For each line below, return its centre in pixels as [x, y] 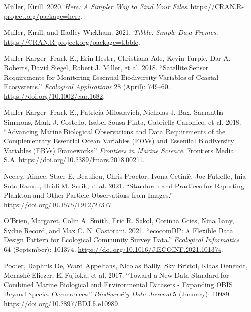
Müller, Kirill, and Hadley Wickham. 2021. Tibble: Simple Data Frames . [111, 32]
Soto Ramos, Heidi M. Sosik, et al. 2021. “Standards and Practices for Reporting [124, 185]
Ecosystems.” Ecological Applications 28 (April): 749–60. [87, 86]
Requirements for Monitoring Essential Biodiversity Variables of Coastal [111, 77]
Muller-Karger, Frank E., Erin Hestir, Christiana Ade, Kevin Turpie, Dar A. [117, 58]
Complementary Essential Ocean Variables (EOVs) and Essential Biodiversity [119, 141]
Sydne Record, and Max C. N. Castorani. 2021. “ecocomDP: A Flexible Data [118, 230]
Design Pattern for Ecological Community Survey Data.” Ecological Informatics [122, 240]
